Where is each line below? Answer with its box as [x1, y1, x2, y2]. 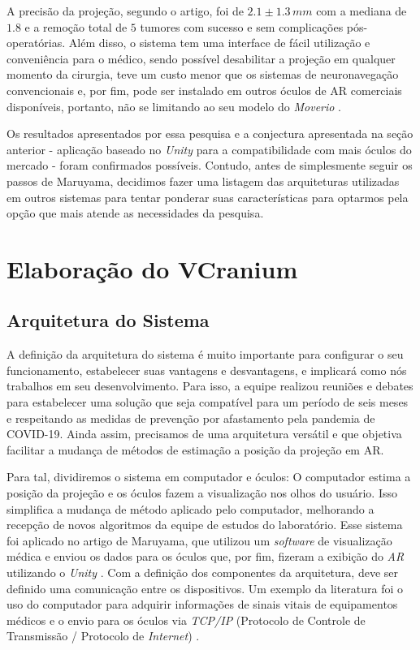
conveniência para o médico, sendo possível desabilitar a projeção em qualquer [6, 50, 396, 67]
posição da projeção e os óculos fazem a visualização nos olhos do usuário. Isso [6, 484, 397, 501]
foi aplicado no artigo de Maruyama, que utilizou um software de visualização [6, 532, 392, 549]
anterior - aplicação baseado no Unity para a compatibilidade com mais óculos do [6, 140, 412, 157]
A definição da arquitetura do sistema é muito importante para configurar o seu [6, 346, 404, 363]
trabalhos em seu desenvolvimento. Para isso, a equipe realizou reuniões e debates [6, 377, 414, 394]
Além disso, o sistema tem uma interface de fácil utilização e [68, 34, 370, 51]
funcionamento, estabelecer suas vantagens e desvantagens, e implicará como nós [6, 361, 407, 378]
